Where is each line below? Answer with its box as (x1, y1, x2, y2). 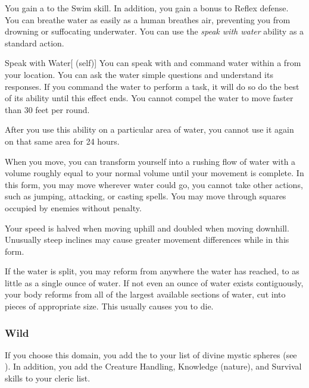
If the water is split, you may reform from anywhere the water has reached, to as (5, 265, 299, 277)
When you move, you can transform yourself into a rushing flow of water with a (5, 155, 296, 167)
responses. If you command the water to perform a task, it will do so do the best (5, 80, 299, 92)
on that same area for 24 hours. (5, 134, 120, 147)
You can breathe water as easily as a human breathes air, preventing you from (5, 13, 291, 26)
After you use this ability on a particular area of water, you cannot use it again (5, 123, 294, 136)
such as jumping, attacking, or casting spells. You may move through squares (5, 190, 286, 202)
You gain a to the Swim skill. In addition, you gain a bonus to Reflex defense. (5, 2, 289, 14)
